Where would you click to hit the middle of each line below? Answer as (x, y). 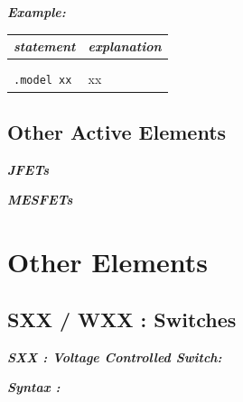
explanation (125, 46)
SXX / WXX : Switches (122, 319)
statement (45, 46)
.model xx (43, 81)
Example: (37, 12)
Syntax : (34, 387)
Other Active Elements (117, 131)
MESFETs (40, 200)
